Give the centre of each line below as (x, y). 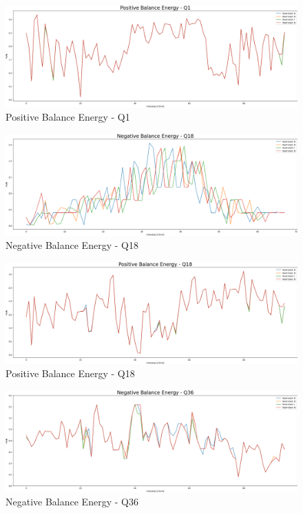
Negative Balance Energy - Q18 (72, 245)
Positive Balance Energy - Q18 (70, 373)
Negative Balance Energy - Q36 (72, 502)
